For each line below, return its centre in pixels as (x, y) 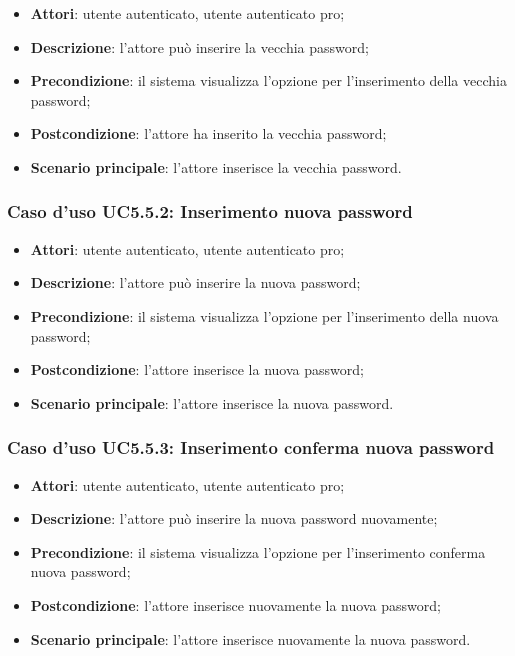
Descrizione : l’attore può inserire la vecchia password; (199, 46)
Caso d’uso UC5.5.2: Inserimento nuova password (210, 211)
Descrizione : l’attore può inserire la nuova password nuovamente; (234, 518)
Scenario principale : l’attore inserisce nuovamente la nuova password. (250, 638)
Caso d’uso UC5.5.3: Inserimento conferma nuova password (251, 447)
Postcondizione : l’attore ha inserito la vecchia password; (208, 133)
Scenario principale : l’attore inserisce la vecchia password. (216, 166)
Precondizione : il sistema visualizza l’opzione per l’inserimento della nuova (264, 315)
